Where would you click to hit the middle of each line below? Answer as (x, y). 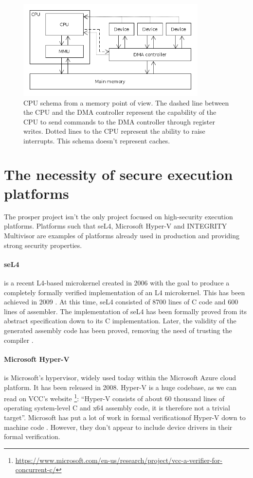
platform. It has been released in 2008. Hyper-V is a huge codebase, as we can (120, 387)
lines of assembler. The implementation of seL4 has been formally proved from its (125, 311)
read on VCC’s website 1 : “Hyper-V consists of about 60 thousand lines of (114, 398)
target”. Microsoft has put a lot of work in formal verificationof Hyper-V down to (125, 417)
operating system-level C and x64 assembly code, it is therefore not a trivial (117, 408)
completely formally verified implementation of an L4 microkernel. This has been (125, 292)
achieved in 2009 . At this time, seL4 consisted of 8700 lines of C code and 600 (121, 302)
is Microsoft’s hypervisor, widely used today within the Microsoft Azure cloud (120, 377)
